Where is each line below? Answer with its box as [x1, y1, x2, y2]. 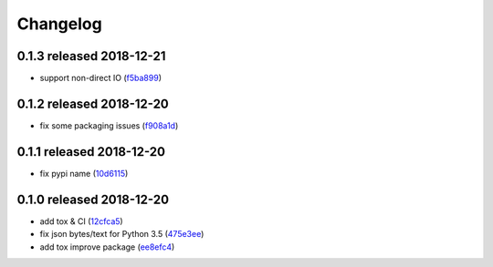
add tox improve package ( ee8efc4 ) [39, 241, 175, 252]
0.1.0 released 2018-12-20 [16, 191, 169, 207]
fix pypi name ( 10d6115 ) [39, 168, 129, 179]
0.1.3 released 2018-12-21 [16, 48, 166, 64]
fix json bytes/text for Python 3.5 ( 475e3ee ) [39, 229, 205, 240]
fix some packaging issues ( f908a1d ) [39, 119, 179, 131]
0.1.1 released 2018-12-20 [16, 144, 166, 159]
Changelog [16, 14, 102, 34]
